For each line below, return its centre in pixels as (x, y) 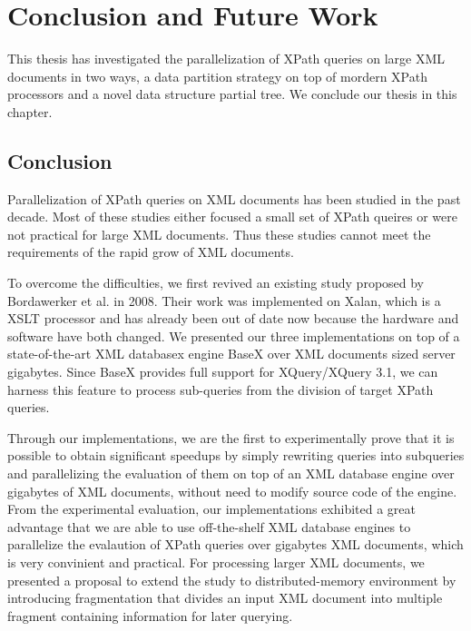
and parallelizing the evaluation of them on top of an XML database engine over (231, 473)
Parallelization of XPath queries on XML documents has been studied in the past (234, 198)
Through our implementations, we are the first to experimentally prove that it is (231, 437)
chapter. (30, 111)
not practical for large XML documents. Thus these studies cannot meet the (219, 234)
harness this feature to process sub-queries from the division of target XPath (221, 389)
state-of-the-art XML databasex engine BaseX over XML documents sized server (231, 354)
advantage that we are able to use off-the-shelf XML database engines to (209, 526)
